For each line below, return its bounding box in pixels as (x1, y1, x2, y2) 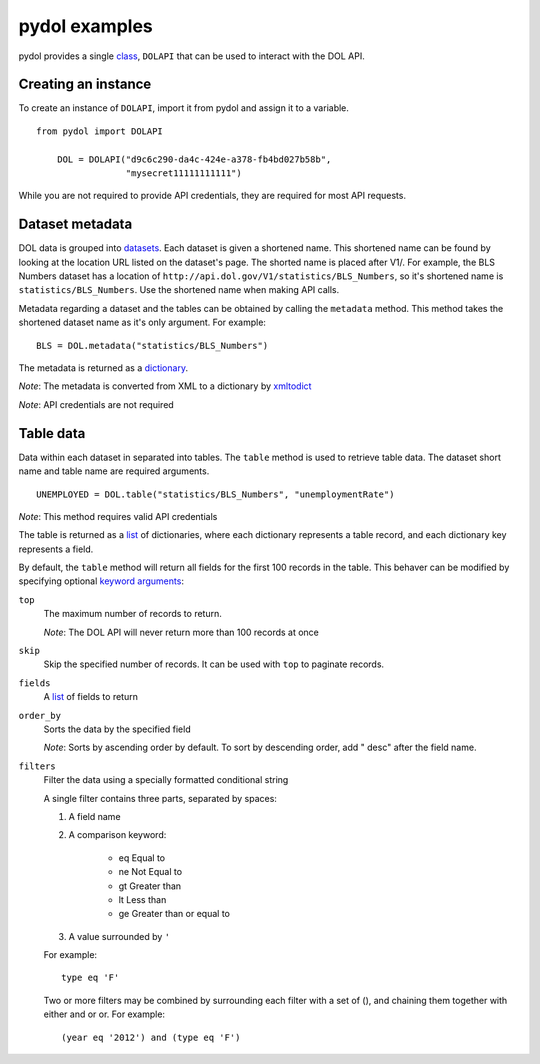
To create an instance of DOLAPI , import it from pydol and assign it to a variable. (18, 102, 350, 114)
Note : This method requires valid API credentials (18, 510, 218, 522)
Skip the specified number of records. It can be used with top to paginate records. (43, 658, 385, 670)
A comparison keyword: (68, 829, 167, 841)
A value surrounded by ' (68, 930, 170, 942)
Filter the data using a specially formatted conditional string (43, 774, 289, 786)
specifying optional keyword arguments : (18, 575, 185, 587)
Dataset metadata (18, 216, 133, 233)
